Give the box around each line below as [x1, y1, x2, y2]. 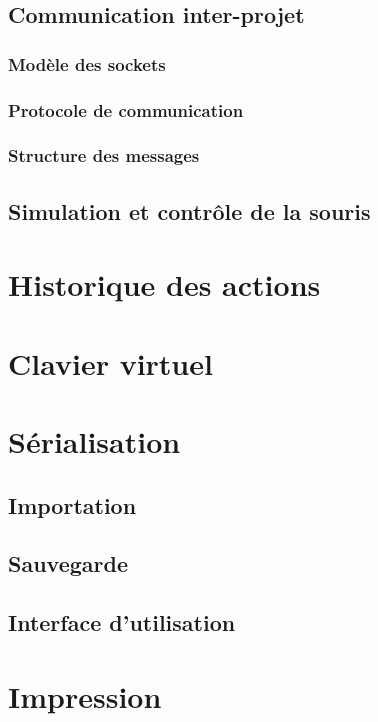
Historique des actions [8, 264, 321, 305]
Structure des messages [8, 143, 200, 168]
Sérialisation [8, 421, 181, 462]
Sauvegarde [8, 548, 128, 579]
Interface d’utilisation [8, 607, 236, 638]
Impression [8, 675, 162, 716]
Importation [8, 489, 137, 520]
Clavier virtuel [8, 342, 213, 383]
